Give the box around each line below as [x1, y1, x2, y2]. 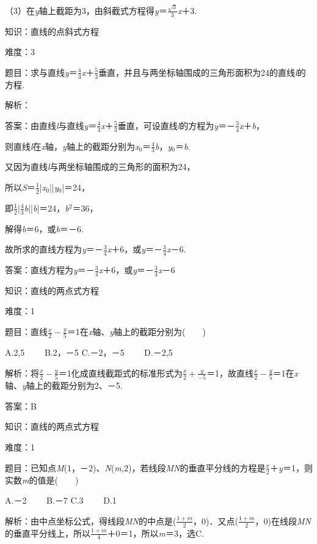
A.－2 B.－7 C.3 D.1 [5, 494, 117, 507]
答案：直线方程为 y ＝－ [5, 263, 95, 276]
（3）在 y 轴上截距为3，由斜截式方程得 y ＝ [5, 4, 167, 17]
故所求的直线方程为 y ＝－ [5, 243, 103, 255]
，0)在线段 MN [255, 514, 311, 527]
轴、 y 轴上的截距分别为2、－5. [5, 379, 123, 392]
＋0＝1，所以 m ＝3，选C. [107, 526, 205, 539]
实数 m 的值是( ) [5, 473, 79, 486]
